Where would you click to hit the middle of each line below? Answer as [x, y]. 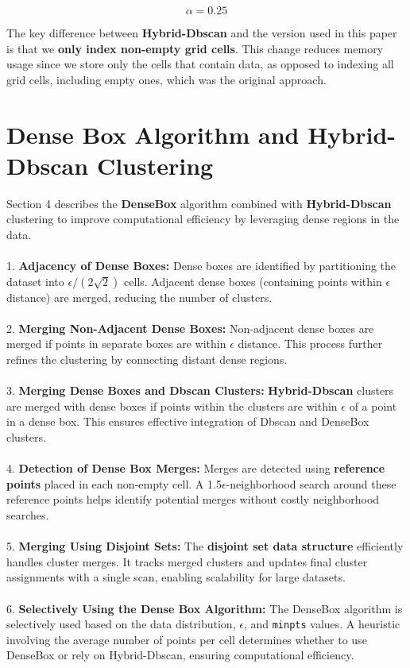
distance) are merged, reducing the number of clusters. [139, 297]
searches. [28, 514]
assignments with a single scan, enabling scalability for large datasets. [176, 577]
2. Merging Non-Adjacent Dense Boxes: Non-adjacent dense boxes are [190, 328]
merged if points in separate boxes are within [116, 344]
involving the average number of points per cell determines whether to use [187, 639]
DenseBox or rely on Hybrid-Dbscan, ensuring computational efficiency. [180, 655]
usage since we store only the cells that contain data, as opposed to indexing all [200, 64]
